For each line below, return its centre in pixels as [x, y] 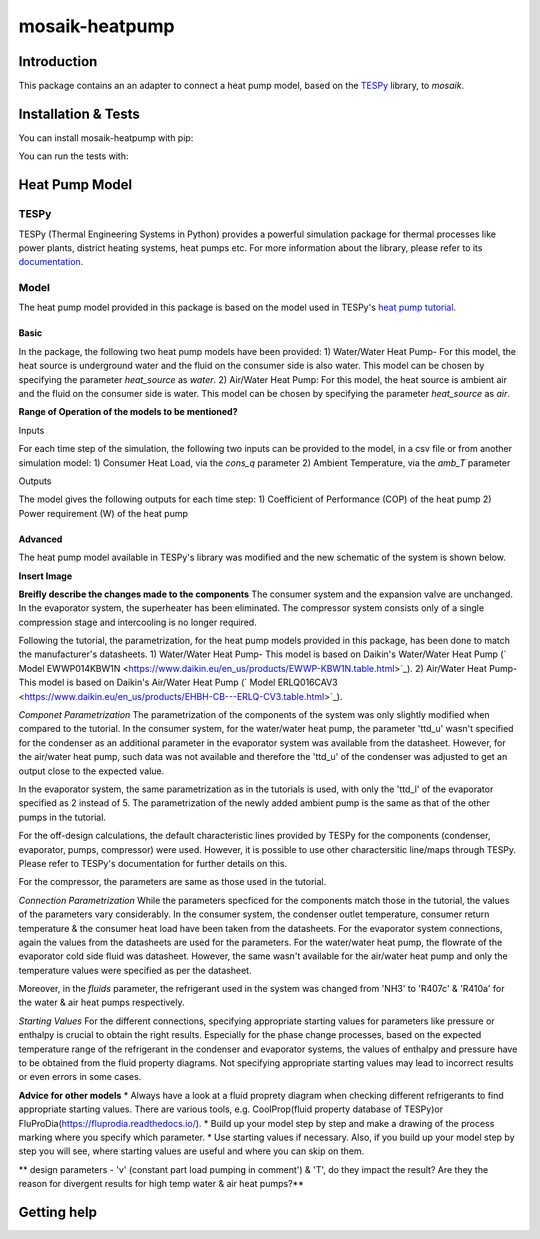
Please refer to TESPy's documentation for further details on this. [153, 863]
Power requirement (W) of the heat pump [103, 513]
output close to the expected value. [91, 771]
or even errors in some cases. [80, 1077]
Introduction [58, 61]
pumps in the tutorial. [62, 817]
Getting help [57, 1211]
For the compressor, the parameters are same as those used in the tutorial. [172, 882]
